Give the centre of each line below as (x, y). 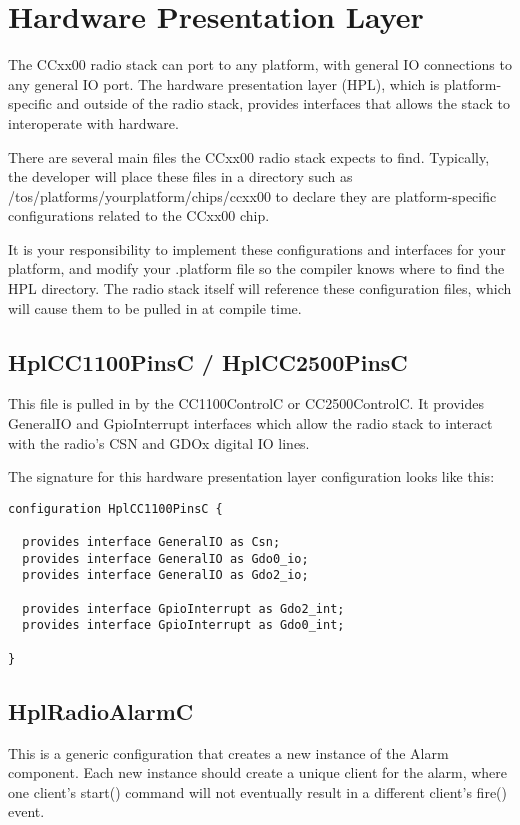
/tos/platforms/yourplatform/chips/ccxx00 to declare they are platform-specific (252, 195)
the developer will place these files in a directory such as (180, 176)
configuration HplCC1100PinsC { (115, 508)
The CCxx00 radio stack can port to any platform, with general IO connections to (260, 64)
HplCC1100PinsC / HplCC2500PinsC (208, 361)
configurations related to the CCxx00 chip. (139, 215)
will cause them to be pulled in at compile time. (155, 307)
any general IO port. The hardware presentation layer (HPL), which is (224, 83)
